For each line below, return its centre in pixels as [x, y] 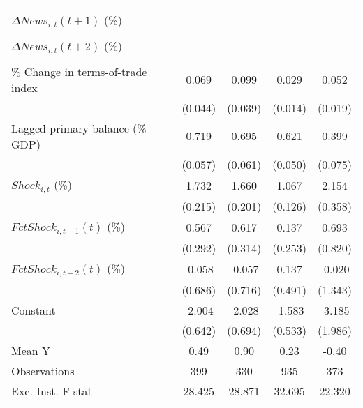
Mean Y [31, 350]
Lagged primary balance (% [79, 128]
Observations [43, 370]
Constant [34, 310]
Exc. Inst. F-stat [52, 391]
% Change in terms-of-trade [79, 71]
